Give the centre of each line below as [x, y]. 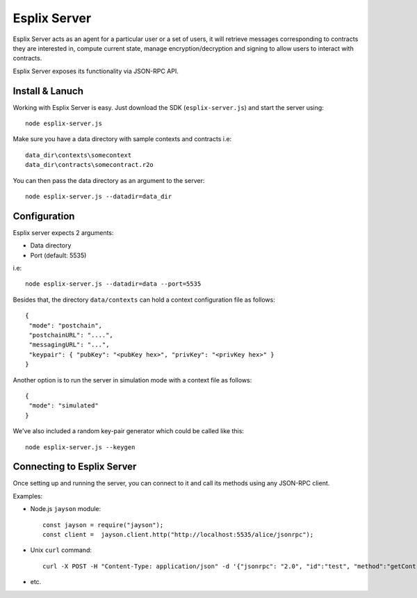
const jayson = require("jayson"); [103, 525]
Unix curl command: [61, 550]
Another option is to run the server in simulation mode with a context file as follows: [132, 380]
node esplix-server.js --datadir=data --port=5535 [113, 284]
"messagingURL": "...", [69, 345]
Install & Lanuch [48, 91]
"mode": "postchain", [66, 325]
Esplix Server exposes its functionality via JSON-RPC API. [96, 71]
